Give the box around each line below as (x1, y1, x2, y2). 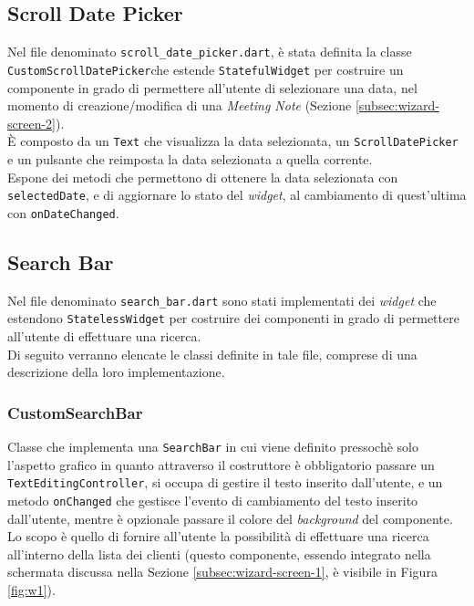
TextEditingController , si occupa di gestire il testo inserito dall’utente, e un (7, 473, 443, 492)
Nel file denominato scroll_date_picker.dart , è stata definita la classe (7, 42, 412, 61)
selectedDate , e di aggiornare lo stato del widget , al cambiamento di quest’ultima (7, 185, 467, 204)
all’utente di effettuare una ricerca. (7, 326, 201, 345)
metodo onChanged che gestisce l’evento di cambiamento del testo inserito (7, 490, 418, 509)
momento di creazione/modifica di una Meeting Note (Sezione (7, 96, 352, 115)
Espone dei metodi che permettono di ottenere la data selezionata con (7, 167, 398, 186)
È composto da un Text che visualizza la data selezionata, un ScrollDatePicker (7, 131, 459, 151)
